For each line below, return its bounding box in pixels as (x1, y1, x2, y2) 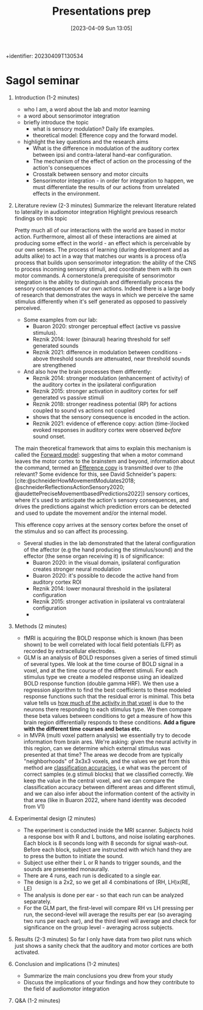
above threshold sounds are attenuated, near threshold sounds (32, 355, 191, 362)
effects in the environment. (32, 190, 100, 197)
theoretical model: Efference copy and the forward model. (32, 131, 177, 138)
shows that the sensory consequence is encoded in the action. (32, 413, 190, 420)
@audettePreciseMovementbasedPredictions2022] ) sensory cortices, (14, 490, 190, 497)
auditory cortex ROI (32, 578, 81, 586)
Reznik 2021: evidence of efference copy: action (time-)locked (32, 420, 189, 427)
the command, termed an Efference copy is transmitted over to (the (14, 464, 184, 471)
